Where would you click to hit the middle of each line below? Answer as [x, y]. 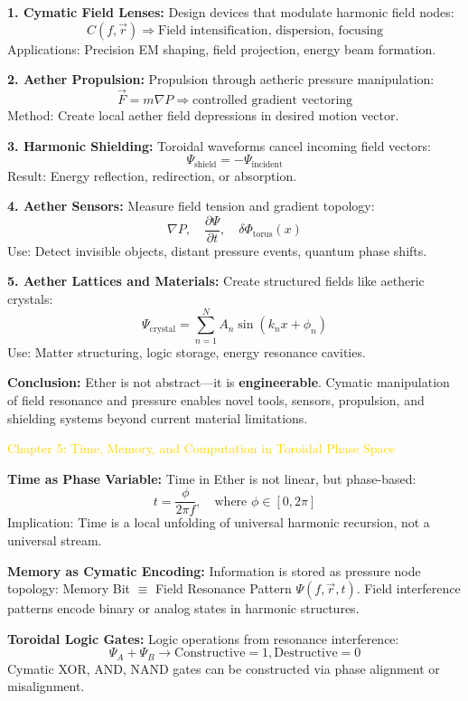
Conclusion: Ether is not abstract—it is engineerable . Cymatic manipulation [229, 382]
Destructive [306, 654]
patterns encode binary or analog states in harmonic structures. [183, 608]
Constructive [210, 654]
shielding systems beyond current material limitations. [158, 417]
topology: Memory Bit [69, 588]
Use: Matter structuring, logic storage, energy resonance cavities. [187, 351]
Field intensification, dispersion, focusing [271, 30]
